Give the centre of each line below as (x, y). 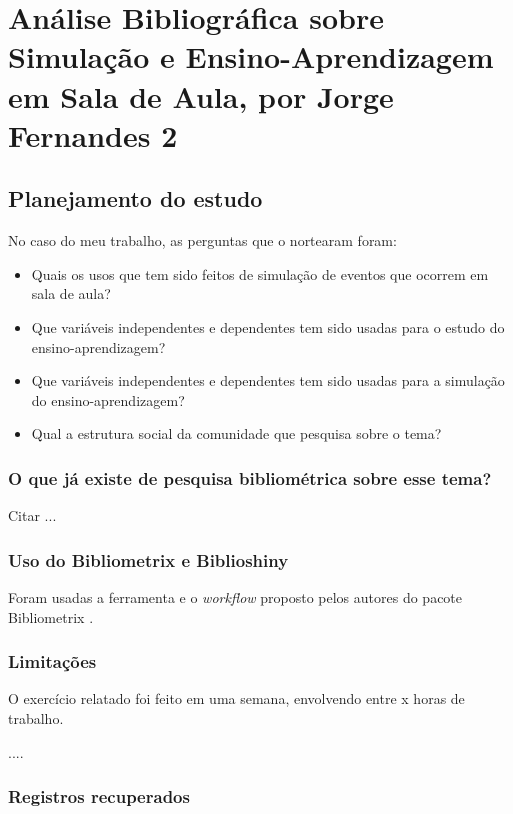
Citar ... (32, 515)
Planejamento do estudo (135, 198)
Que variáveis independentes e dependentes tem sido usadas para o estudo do (268, 326)
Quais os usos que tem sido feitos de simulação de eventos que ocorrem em (260, 273)
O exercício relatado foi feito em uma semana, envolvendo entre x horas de (236, 698)
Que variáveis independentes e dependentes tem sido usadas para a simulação (268, 380)
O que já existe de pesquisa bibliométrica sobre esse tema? (250, 477)
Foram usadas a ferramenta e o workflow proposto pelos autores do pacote (235, 596)
